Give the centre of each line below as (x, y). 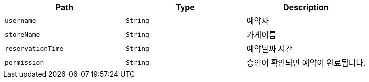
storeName (23, 34)
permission (25, 62)
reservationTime (34, 48)
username (21, 20)
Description (306, 7)
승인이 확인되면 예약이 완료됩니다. (306, 63)
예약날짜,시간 (270, 49)
